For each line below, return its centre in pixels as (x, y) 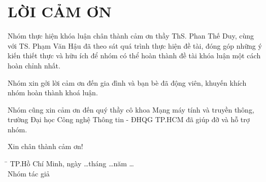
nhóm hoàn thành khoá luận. (53, 93)
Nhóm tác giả (29, 173)
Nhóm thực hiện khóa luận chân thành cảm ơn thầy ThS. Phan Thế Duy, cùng (131, 36)
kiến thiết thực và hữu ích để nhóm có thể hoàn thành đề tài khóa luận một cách (134, 56)
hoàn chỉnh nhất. (34, 65)
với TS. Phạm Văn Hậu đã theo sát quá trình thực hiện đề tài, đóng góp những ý (135, 45)
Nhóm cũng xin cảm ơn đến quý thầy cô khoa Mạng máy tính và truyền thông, (131, 109)
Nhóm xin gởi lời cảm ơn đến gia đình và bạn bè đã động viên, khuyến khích (127, 82)
